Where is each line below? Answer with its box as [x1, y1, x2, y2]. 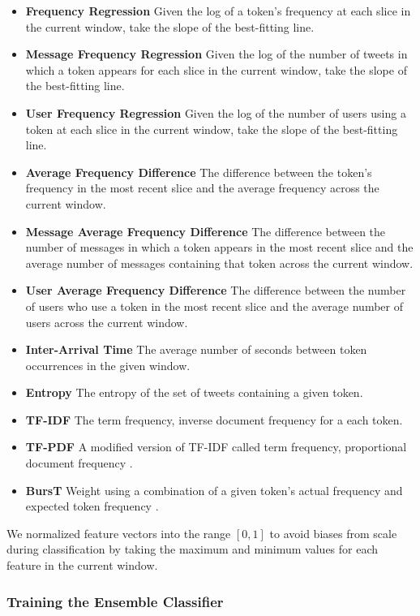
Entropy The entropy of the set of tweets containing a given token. [25, 384, 363, 401]
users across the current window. [25, 313, 188, 330]
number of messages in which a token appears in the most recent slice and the [25, 239, 414, 256]
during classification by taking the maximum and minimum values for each [6, 541, 379, 558]
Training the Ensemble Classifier [6, 591, 224, 611]
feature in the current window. [6, 557, 158, 574]
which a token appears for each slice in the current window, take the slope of [25, 61, 407, 78]
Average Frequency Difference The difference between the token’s [25, 163, 372, 180]
